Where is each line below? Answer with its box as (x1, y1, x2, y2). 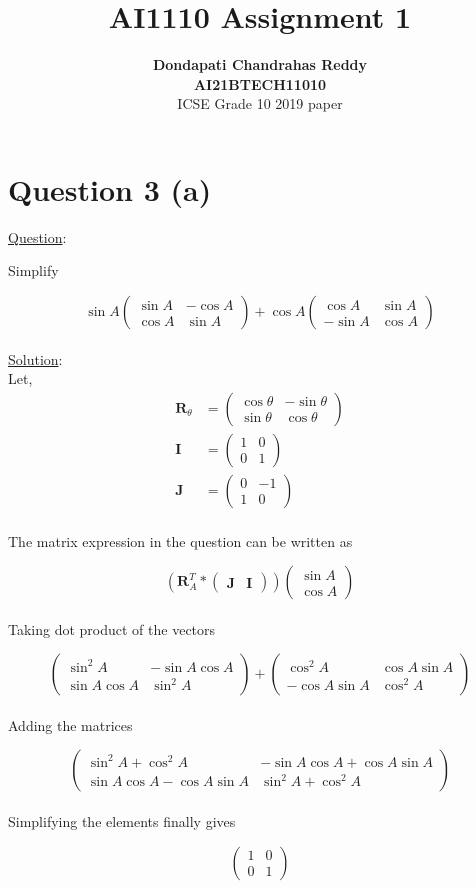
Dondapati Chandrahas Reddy (152, 54, 368, 75)
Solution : (8, 348, 63, 369)
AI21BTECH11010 (193, 73, 327, 94)
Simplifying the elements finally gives (8, 811, 236, 832)
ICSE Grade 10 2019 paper (177, 93, 343, 114)
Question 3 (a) (8, 168, 212, 209)
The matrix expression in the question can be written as (8, 530, 353, 551)
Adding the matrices (8, 714, 133, 735)
